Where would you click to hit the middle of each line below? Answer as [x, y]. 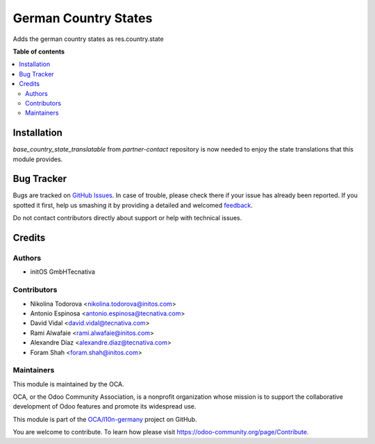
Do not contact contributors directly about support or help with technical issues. [127, 218]
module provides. [38, 159]
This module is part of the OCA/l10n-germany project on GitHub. [105, 419]
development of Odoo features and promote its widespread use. [105, 406]
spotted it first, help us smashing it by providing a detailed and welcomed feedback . [133, 205]
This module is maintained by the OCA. [68, 384]
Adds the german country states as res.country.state [88, 39]
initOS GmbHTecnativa [62, 272]
